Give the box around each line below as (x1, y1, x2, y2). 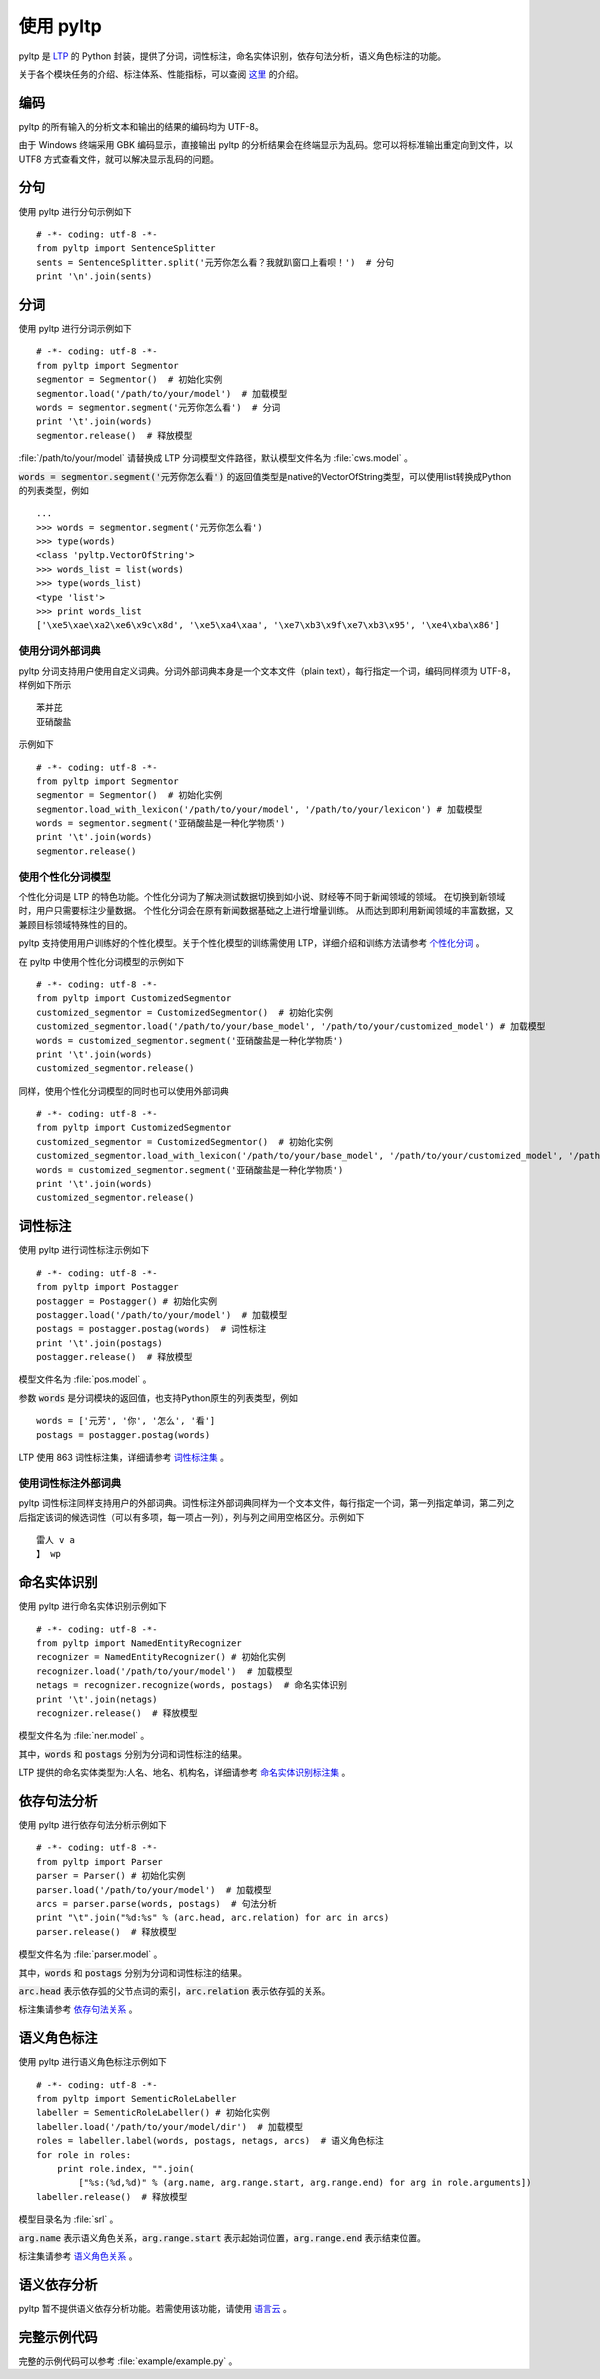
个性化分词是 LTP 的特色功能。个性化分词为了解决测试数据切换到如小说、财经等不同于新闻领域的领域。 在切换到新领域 (18, 891, 506, 902)
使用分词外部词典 (18, 644, 101, 658)
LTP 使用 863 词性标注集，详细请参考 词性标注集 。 (18, 1451, 230, 1464)
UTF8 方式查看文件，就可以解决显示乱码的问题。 (18, 153, 220, 165)
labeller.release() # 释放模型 (36, 2191, 188, 2202)
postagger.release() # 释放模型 (36, 1351, 193, 1363)
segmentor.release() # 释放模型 (36, 430, 193, 441)
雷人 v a (36, 1534, 75, 1545)
